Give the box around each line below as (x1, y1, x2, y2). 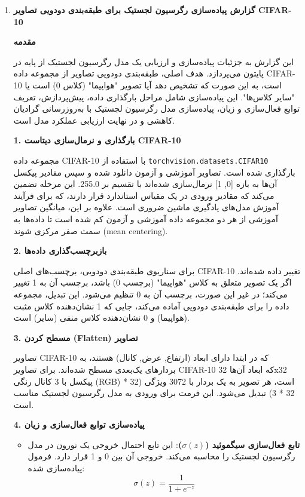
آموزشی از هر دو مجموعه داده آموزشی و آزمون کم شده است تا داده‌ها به (13, 212, 278, 225)
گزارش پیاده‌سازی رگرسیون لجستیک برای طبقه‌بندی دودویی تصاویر (13, 4, 255, 16)
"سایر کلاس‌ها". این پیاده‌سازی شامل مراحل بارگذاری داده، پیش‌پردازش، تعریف (13, 90, 295, 103)
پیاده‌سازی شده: (28, 462, 85, 474)
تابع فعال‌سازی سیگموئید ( (205, 438, 300, 450)
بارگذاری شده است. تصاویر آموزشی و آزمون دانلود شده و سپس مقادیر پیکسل (13, 165, 295, 178)
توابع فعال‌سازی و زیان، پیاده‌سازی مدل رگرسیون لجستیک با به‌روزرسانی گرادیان (13, 102, 300, 115)
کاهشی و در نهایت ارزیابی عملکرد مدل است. (13, 113, 175, 126)
